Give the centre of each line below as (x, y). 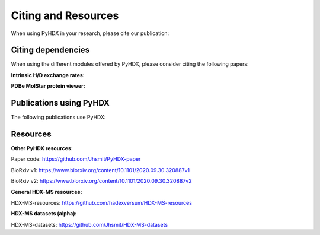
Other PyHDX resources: (42, 148)
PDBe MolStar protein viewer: (48, 86)
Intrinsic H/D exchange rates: (48, 75)
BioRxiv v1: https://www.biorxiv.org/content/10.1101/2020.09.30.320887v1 (100, 170)
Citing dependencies (50, 50)
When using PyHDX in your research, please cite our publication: (90, 33)
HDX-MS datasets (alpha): (44, 214)
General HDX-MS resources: (47, 192)
